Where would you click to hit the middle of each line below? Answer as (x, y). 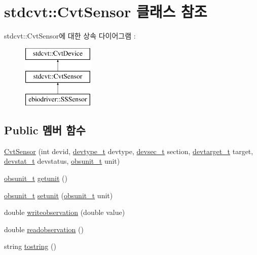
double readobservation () (44, 229)
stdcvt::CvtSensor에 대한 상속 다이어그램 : (70, 36)
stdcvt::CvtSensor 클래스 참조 (106, 11)
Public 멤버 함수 (45, 130)
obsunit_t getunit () (36, 178)
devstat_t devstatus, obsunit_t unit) (62, 161)
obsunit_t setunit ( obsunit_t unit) (59, 195)
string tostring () (30, 246)
